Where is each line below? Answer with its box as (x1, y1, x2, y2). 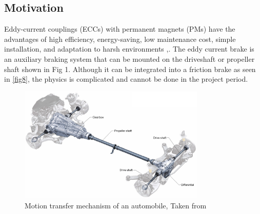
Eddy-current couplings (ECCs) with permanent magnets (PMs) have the (4, 23, 235, 34)
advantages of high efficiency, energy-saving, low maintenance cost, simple (4, 33, 236, 44)
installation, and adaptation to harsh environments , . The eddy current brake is (4, 43, 254, 54)
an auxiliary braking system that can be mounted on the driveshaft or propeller (4, 53, 255, 64)
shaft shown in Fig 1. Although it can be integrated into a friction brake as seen (4, 63, 256, 74)
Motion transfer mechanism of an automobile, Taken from (25, 200, 207, 210)
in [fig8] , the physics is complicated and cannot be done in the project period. (4, 74, 248, 84)
